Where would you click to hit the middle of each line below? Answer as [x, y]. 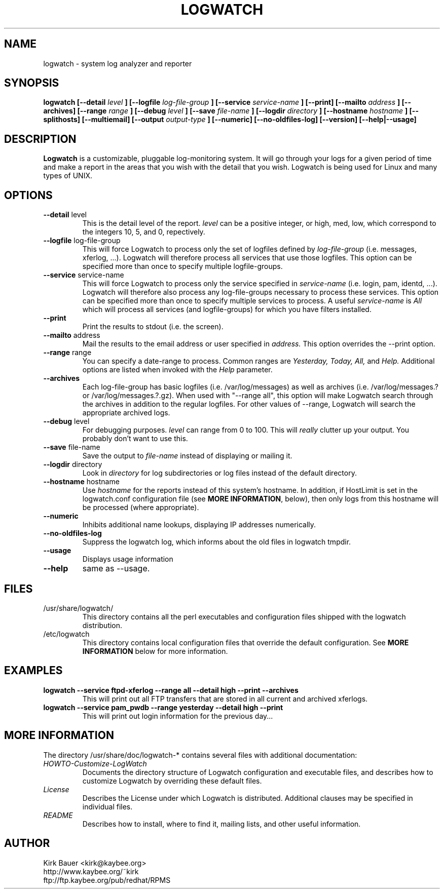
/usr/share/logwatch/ [78, 608]
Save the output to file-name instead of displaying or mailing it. [187, 456]
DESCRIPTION [40, 139]
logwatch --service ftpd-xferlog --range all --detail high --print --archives [171, 690]
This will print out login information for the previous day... [178, 716]
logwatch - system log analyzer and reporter [118, 63]
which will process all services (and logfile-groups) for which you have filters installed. [227, 309]
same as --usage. [116, 569]
